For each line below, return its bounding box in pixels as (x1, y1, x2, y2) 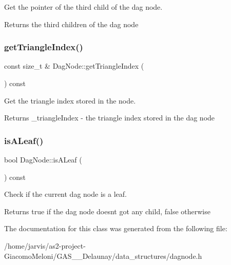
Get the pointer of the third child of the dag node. (4, 2, 163, 12)
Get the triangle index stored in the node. (4, 95, 136, 106)
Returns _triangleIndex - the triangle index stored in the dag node (4, 112, 215, 123)
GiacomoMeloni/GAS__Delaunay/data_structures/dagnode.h (4, 250, 202, 261)
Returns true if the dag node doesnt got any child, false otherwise (4, 206, 210, 216)
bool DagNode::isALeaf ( (4, 154, 82, 165)
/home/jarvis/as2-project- (4, 240, 86, 251)
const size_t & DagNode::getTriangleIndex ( (4, 60, 144, 71)
